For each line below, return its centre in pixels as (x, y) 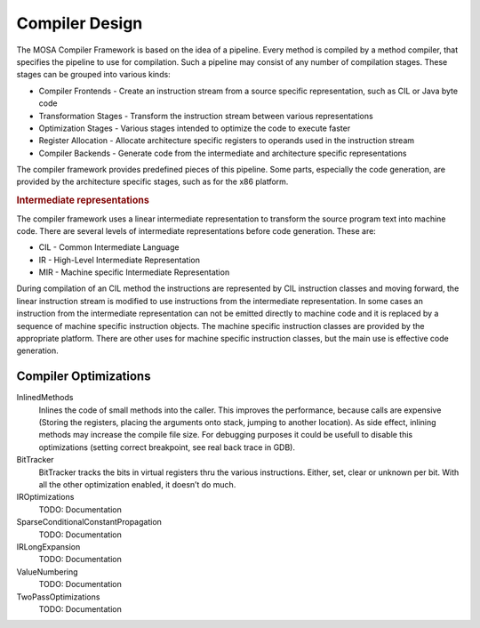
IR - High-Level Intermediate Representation (119, 260)
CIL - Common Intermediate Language (109, 247)
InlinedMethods (45, 398)
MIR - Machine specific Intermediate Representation (134, 272)
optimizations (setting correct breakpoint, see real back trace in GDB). (167, 447)
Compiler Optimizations (84, 377)
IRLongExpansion (48, 547)
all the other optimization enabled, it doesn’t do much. (137, 485)
